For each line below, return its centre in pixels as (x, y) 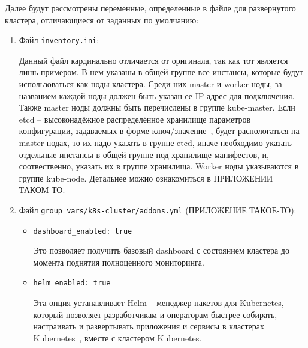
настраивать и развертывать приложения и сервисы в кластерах (149, 326)
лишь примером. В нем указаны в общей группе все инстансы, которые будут (161, 72)
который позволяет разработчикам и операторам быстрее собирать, (155, 314)
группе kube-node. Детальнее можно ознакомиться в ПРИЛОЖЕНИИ (146, 178)
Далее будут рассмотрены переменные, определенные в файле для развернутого (150, 8)
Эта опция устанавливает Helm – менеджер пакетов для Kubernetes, (158, 303)
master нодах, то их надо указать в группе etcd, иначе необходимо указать (155, 142)
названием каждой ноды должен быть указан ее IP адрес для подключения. (157, 95)
